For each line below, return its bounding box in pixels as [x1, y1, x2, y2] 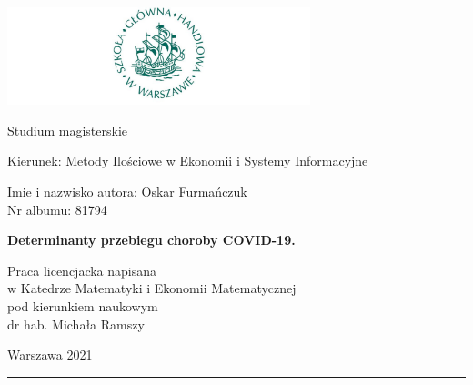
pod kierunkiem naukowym [7, 296, 158, 315]
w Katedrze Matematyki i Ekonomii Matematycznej [7, 279, 297, 298]
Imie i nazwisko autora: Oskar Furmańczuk [7, 181, 247, 200]
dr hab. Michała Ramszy [7, 314, 145, 333]
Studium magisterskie [7, 120, 128, 139]
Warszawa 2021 [7, 345, 93, 364]
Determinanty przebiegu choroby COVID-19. [7, 230, 296, 249]
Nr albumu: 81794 [7, 199, 107, 218]
